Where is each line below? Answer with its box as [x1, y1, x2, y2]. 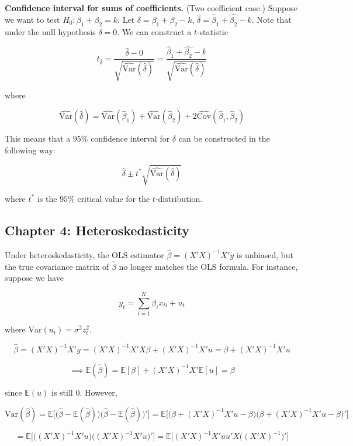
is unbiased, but [236, 248, 293, 260]
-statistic [196, 25, 228, 37]
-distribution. [155, 192, 203, 204]
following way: [5, 143, 56, 156]
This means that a [5, 132, 71, 145]
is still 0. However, [51, 386, 117, 398]
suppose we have [5, 272, 64, 284]
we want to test [5, 13, 60, 25]
